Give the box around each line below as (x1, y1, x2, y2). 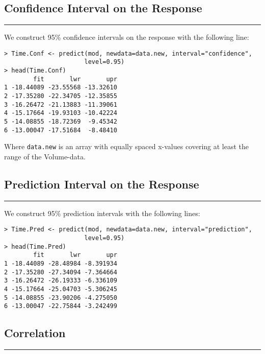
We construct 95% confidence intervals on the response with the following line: (4, 32, 249, 42)
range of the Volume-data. (4, 151, 86, 162)
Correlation (4, 325, 66, 341)
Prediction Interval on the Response (4, 176, 199, 192)
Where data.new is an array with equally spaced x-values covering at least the (4, 141, 249, 152)
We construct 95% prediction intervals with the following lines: (4, 207, 200, 218)
